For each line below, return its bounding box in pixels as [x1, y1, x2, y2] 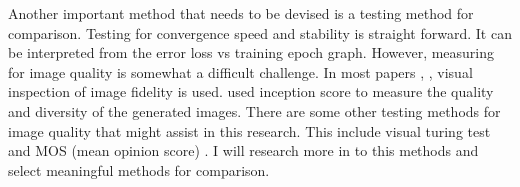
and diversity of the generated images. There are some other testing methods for [8, 100, 501, 121]
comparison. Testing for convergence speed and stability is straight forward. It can [8, 22, 512, 43]
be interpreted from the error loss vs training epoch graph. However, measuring [8, 42, 495, 63]
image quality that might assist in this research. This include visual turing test [8, 120, 491, 141]
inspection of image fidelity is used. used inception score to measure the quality [8, 81, 494, 102]
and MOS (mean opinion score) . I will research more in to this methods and [8, 140, 479, 161]
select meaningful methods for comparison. [8, 159, 270, 180]
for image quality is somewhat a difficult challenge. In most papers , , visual [8, 61, 473, 82]
